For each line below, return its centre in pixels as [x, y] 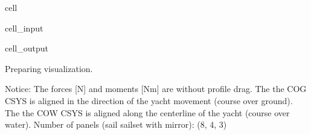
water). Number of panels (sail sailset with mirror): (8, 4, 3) [116, 124]
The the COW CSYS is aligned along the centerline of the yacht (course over [147, 112]
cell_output [27, 48]
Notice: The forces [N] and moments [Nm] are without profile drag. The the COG [156, 89]
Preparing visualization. [49, 68]
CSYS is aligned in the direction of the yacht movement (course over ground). [149, 100]
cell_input [24, 28]
